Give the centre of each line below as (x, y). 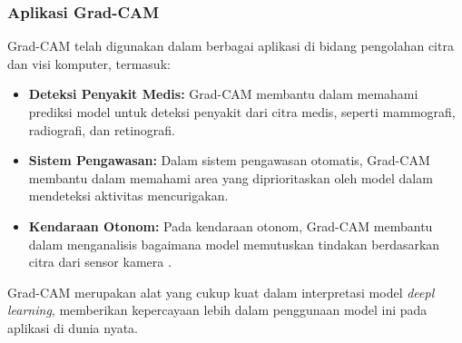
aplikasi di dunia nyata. (73, 327)
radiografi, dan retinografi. (102, 129)
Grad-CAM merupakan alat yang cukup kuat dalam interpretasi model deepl (221, 292)
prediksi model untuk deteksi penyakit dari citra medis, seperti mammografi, (242, 112)
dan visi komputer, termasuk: (89, 63)
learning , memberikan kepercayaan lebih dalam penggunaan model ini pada (217, 310)
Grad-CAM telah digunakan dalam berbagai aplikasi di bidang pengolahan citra (231, 46)
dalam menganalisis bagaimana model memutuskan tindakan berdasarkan (234, 244)
